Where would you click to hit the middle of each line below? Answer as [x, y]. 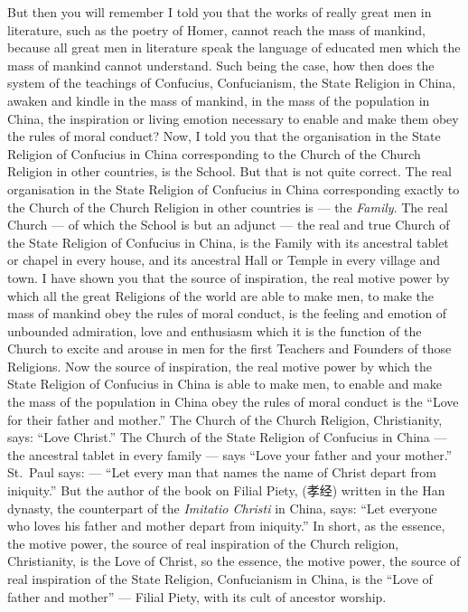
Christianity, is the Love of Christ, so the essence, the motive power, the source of [234, 561]
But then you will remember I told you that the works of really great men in [220, 12]
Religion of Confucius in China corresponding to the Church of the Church [214, 153]
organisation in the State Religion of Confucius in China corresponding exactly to [234, 188]
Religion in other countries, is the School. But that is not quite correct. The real [229, 171]
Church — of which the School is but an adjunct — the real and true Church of [229, 225]
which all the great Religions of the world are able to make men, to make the [221, 295]
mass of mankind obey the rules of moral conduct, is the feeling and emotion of [227, 313]
